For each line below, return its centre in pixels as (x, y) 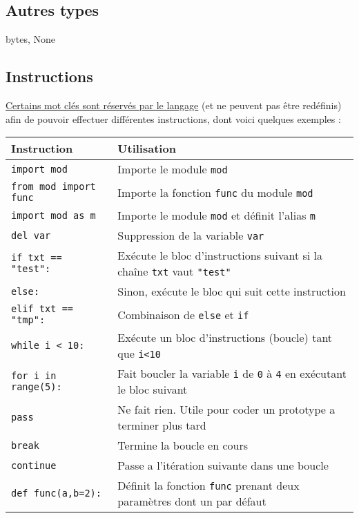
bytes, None (31, 39)
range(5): (37, 387)
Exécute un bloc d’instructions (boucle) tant (225, 338)
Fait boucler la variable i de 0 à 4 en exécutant (232, 374)
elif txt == (42, 309)
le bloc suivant (153, 390)
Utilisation (147, 148)
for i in (34, 376)
